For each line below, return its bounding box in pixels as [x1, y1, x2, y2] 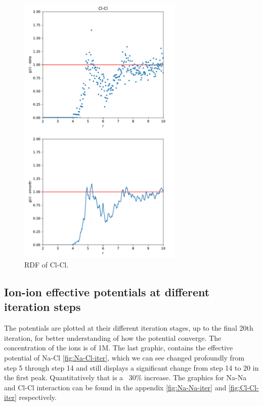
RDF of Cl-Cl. [24, 259, 69, 270]
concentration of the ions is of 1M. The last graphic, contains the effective [4, 342, 233, 353]
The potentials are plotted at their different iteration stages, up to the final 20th [4, 323, 253, 333]
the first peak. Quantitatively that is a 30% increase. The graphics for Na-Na [4, 372, 247, 383]
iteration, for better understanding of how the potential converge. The [4, 332, 222, 343]
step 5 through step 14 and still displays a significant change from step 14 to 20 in [4, 362, 259, 373]
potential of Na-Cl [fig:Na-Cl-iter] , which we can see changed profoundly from [4, 352, 245, 363]
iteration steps [4, 299, 81, 314]
